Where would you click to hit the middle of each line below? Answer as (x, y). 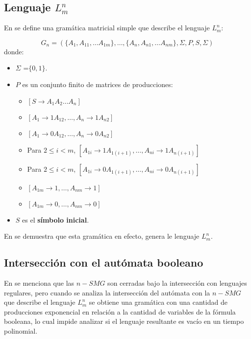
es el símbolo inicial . (56, 219)
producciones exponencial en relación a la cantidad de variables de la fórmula (120, 311)
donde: (14, 51)
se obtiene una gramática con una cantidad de (158, 302)
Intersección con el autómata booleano (104, 262)
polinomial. (21, 330)
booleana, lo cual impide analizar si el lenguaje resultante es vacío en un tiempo (124, 321)
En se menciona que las (39, 282)
